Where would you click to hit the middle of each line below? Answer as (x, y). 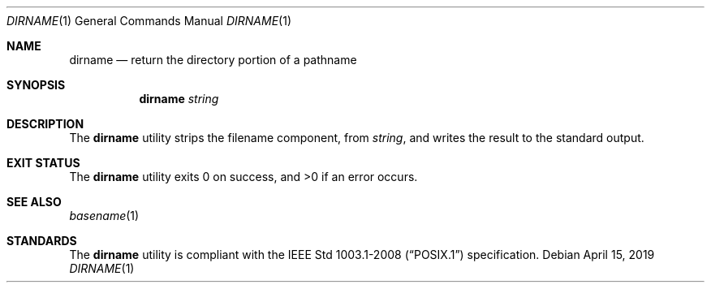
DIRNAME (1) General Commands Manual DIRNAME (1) (149, 21)
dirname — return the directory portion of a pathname (213, 60)
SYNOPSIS (36, 85)
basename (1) (104, 216)
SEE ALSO (34, 202)
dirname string (179, 99)
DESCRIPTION (45, 124)
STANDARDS (42, 241)
